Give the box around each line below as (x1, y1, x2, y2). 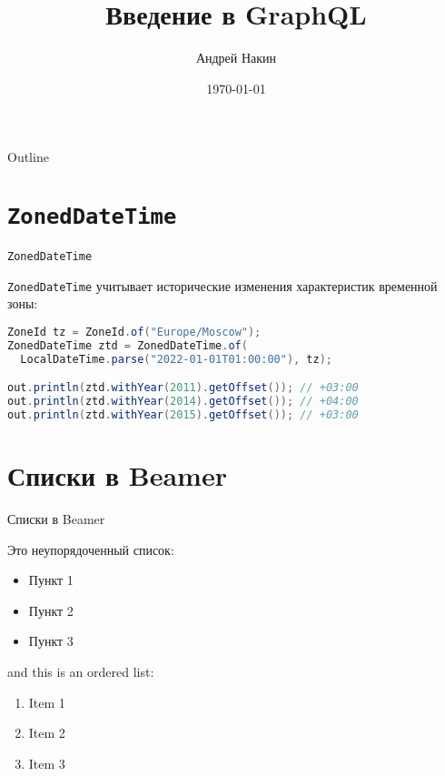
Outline (7, 147, 49, 166)
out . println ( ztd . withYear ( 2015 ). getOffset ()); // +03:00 (7, 408, 359, 422)
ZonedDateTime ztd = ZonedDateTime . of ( (7, 338, 248, 352)
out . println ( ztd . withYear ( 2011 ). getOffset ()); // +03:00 (7, 381, 359, 395)
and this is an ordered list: (7, 662, 154, 681)
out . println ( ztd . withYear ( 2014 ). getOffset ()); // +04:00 (7, 395, 359, 408)
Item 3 (28, 753, 65, 772)
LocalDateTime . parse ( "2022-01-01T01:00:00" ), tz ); (20, 352, 333, 366)
